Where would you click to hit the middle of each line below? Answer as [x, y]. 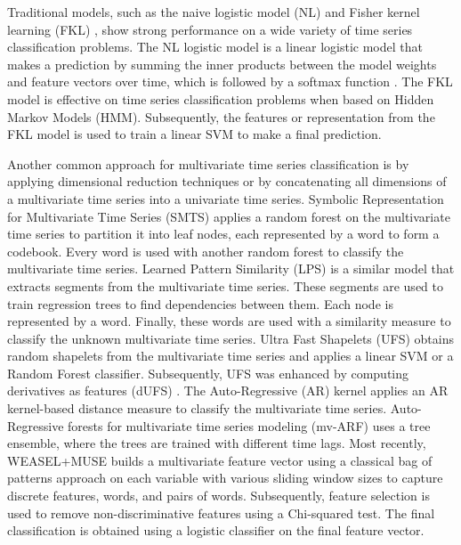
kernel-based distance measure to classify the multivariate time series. [197, 408]
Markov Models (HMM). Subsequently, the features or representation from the [221, 116]
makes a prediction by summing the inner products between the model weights [222, 64]
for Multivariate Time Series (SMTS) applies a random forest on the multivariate [229, 216]
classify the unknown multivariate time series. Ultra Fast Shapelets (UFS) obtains [230, 338]
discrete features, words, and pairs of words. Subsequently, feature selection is [218, 496]
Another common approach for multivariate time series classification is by [208, 163]
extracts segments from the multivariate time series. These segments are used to [225, 285]
